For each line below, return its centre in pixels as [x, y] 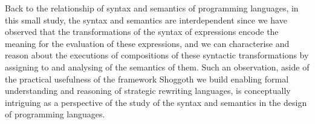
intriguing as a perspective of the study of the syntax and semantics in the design [156, 102]
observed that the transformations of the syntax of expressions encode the [142, 32]
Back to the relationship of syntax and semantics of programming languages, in [152, 8]
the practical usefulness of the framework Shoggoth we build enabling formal [147, 79]
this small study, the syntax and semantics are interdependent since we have [146, 20]
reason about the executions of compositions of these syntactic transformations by [157, 55]
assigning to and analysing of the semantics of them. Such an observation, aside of [157, 67]
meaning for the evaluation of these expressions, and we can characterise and [147, 43]
